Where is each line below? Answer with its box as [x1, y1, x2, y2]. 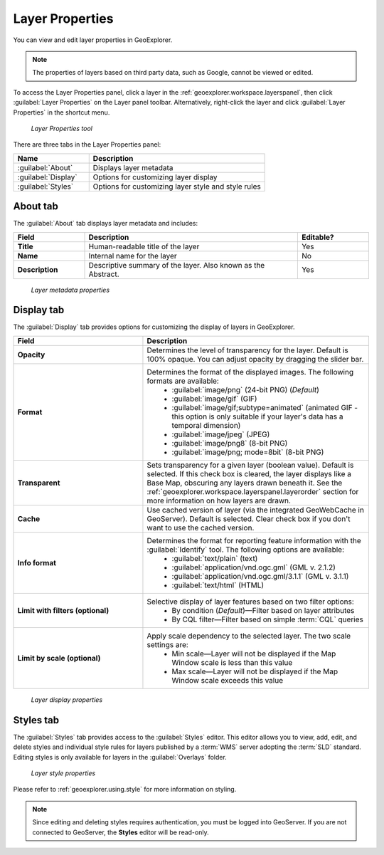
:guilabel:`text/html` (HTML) [171, 580, 265, 590]
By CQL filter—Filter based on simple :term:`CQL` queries [171, 614, 364, 624]
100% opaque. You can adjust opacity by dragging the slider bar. [146, 354, 364, 364]
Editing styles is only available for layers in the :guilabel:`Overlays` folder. [13, 752, 227, 761]
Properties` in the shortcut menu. [13, 107, 110, 117]
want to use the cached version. [146, 523, 255, 533]
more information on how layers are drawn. [146, 495, 292, 505]
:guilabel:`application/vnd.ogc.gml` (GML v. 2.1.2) [171, 562, 336, 572]
